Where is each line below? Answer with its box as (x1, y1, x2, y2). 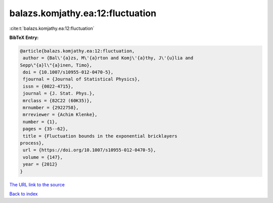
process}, (20, 140, 44, 146)
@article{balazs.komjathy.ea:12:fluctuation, (20, 48, 135, 54)
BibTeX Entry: (9, 34, 39, 40)
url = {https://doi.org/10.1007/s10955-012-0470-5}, (23, 147, 156, 153)
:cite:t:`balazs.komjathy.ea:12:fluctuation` (9, 25, 95, 31)
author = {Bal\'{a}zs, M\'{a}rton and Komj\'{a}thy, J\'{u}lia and (23, 55, 194, 61)
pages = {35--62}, (23, 126, 68, 132)
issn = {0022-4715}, (23, 84, 74, 89)
